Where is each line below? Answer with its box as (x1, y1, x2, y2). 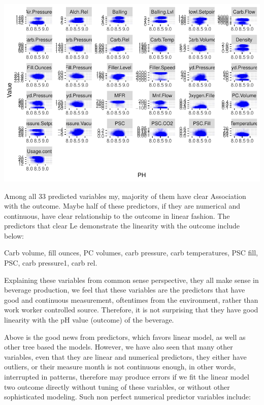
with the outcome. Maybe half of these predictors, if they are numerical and (4, 200, 241, 211)
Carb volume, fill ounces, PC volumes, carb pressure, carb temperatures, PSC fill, (4, 247, 258, 258)
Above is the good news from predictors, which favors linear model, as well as (4, 331, 246, 342)
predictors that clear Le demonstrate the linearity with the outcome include (4, 220, 240, 231)
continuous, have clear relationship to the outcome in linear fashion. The (4, 210, 230, 221)
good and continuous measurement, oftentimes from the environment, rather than (4, 294, 258, 305)
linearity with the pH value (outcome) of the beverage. (4, 314, 174, 325)
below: (4, 230, 24, 241)
